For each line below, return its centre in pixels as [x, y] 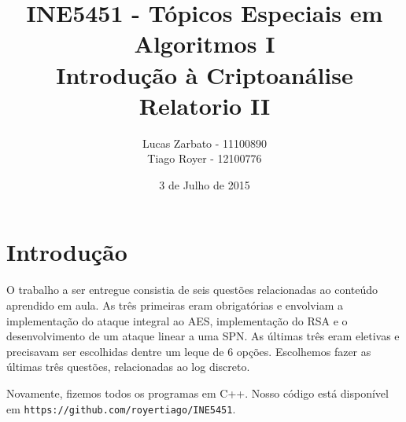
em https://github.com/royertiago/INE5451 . [121, 408]
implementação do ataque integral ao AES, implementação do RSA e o [177, 320]
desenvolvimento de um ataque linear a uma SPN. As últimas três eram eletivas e [203, 336]
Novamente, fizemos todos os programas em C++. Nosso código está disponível [197, 393]
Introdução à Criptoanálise [205, 74]
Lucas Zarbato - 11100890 [205, 143]
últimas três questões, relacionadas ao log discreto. [128, 367]
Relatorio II [205, 105]
